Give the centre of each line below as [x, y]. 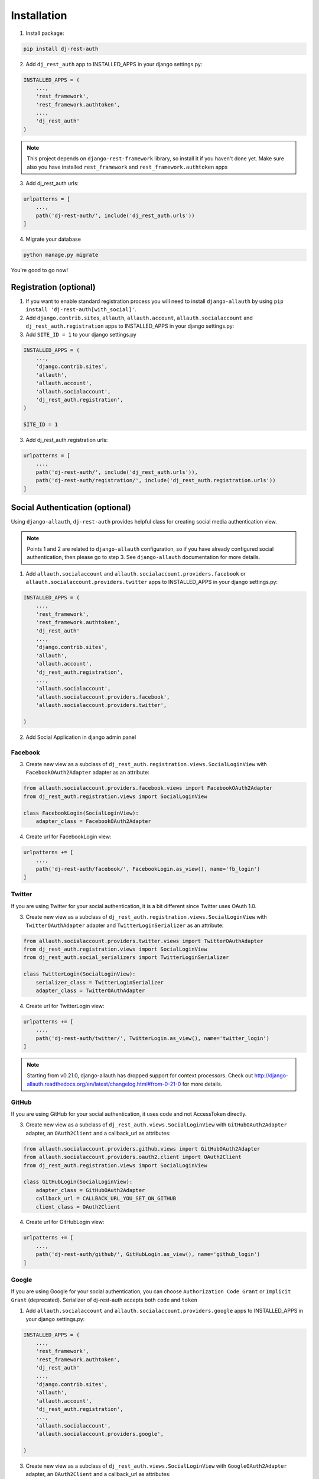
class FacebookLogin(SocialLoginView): [81, 813]
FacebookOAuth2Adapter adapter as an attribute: [88, 773]
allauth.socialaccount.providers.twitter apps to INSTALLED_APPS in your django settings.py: [152, 582]
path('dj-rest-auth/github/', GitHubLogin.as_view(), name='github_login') [148, 1254]
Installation [39, 15]
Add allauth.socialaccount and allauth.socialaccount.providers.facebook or [136, 573]
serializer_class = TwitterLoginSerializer [100, 982]
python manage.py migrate [61, 255]
